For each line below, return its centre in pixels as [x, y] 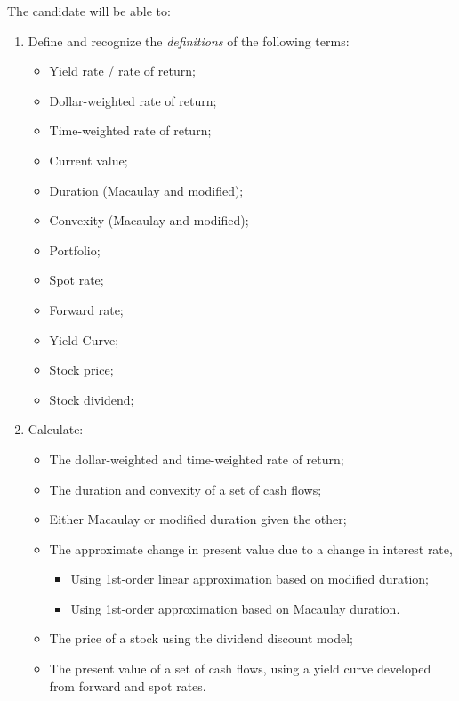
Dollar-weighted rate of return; [133, 100]
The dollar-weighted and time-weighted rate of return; [197, 459]
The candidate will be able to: [89, 11]
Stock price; [81, 370]
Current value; [89, 160]
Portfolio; [75, 250]
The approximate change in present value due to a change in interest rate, [251, 548]
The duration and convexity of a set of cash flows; [185, 489]
